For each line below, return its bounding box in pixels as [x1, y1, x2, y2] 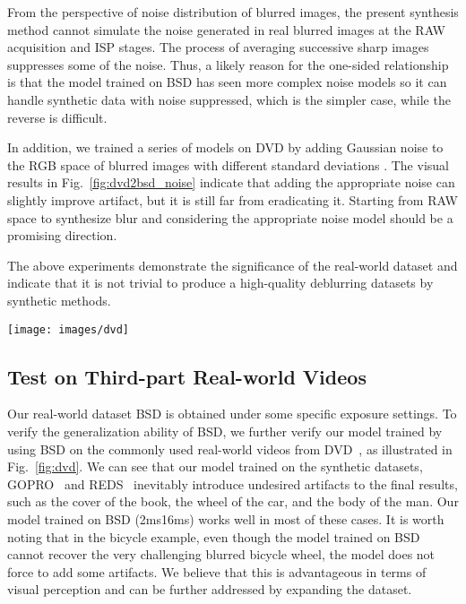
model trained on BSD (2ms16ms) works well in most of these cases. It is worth [7, 509, 444, 528]
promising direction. [7, 226, 117, 245]
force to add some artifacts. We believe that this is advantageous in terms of [7, 562, 427, 581]
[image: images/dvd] [7, 323, 130, 336]
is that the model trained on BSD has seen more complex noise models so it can [7, 73, 447, 91]
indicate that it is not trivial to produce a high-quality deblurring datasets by [7, 273, 434, 292]
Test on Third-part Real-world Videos [7, 362, 367, 390]
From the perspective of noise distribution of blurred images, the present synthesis [7, 3, 459, 21]
